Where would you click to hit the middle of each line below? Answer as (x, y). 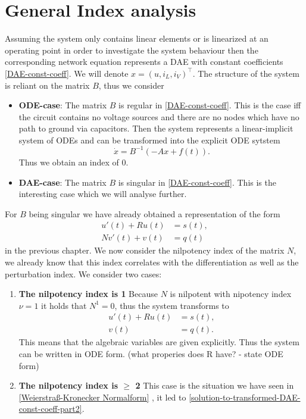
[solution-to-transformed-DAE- (245, 397)
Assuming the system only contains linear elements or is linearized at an (137, 38)
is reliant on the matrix (47, 85)
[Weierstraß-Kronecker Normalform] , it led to (102, 397)
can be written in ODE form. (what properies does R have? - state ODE (151, 354)
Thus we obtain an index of (69, 162)
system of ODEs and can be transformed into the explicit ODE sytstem (149, 140)
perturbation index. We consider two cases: (83, 273)
